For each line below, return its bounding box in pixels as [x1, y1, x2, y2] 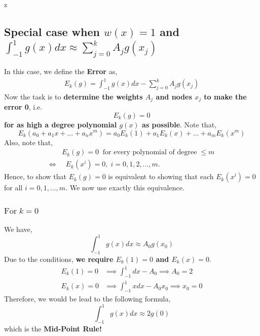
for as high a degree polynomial [4, 119, 117, 129]
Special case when [4, 23, 100, 39]
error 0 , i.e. [4, 102, 43, 112]
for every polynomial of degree [102, 149, 197, 156]
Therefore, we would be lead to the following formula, [4, 293, 171, 304]
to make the [204, 91, 247, 102]
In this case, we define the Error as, [4, 65, 118, 76]
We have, [4, 224, 32, 234]
